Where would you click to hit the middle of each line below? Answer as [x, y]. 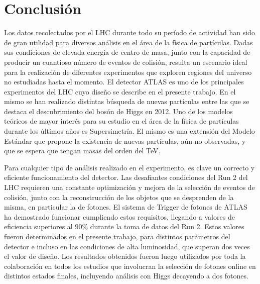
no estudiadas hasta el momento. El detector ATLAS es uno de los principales [124, 82]
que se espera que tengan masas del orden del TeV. [82, 151]
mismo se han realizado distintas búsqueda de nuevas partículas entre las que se [127, 101]
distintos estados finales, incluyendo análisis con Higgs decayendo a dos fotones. [126, 276]
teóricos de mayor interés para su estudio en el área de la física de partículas [121, 121]
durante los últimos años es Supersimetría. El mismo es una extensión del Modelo [129, 131]
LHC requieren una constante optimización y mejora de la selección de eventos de [129, 187]
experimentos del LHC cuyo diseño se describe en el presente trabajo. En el [120, 91]
